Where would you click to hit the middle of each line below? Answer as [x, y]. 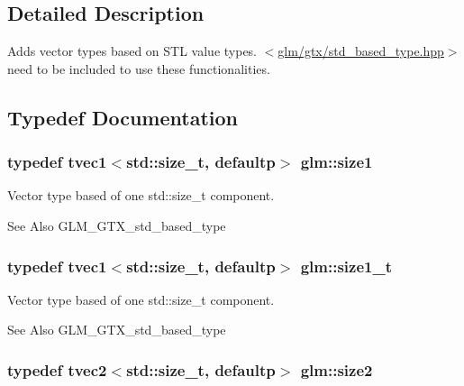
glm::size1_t [346, 266]
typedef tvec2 [57, 369]
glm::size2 [337, 369]
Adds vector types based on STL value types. [132, 51]
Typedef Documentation [123, 117]
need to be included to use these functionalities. [139, 68]
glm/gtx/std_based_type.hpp [361, 51]
